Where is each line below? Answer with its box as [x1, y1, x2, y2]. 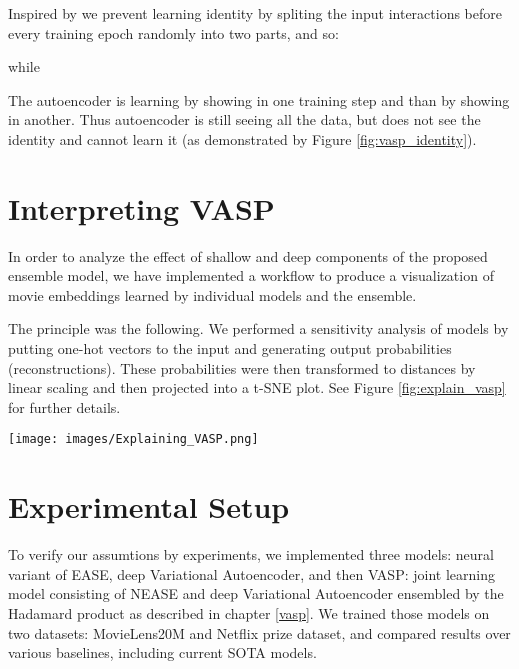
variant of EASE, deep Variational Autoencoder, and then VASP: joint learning [8, 563, 495, 584]
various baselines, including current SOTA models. [8, 642, 317, 663]
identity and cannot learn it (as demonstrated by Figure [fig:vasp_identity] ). [8, 128, 477, 149]
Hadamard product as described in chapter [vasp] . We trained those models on [8, 603, 490, 623]
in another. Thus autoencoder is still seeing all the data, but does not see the [8, 109, 481, 130]
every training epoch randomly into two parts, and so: [8, 22, 339, 43]
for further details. [8, 396, 121, 417]
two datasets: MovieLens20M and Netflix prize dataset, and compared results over [8, 622, 511, 643]
